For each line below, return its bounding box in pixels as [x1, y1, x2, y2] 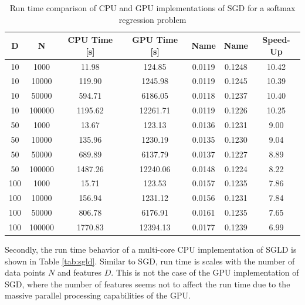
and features [57, 266, 102, 279]
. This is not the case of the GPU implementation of [111, 266, 299, 279]
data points [5, 266, 46, 279]
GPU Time [132, 33, 178, 46]
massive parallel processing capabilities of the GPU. [5, 289, 191, 301]
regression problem [118, 13, 187, 25]
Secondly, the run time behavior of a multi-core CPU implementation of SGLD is [5, 243, 297, 255]
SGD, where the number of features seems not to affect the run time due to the [5, 277, 290, 290]
